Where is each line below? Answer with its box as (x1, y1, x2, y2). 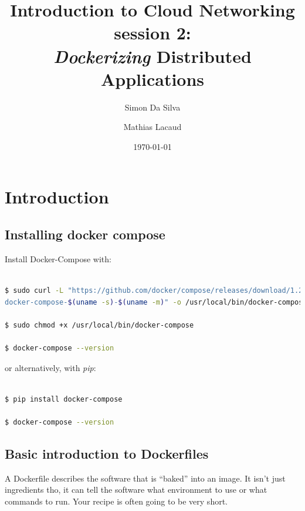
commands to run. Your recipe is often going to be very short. (5, 495, 228, 507)
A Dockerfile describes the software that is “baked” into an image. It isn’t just (5, 472, 286, 484)
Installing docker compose (5, 225, 165, 243)
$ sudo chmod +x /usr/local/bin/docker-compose (5, 320, 194, 329)
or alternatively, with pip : (5, 361, 96, 373)
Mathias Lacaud (123, 121, 182, 133)
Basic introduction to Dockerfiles (5, 444, 209, 462)
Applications (100, 66, 205, 91)
